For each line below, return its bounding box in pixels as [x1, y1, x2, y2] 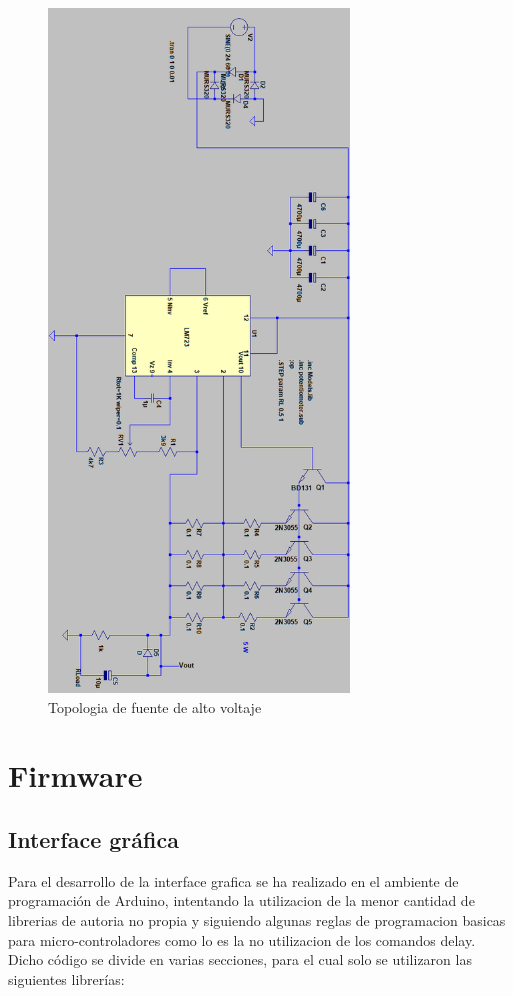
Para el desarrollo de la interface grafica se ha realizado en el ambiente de [8, 870, 459, 891]
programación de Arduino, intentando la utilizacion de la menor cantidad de [8, 890, 475, 911]
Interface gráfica [8, 823, 179, 854]
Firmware [8, 755, 143, 796]
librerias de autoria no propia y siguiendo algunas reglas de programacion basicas [8, 909, 506, 930]
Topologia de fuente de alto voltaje [48, 696, 262, 717]
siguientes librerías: [8, 968, 125, 989]
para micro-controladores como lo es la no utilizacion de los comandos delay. [8, 929, 476, 950]
